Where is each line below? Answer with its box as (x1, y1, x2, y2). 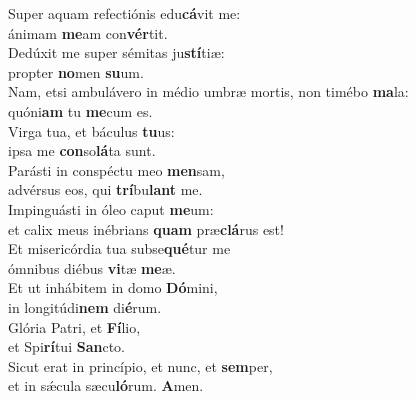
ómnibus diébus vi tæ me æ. (8, 257, 176, 278)
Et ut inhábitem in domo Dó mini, (8, 277, 218, 298)
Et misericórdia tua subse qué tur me (8, 238, 231, 259)
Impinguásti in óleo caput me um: (8, 198, 214, 219)
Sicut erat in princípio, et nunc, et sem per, (8, 355, 273, 376)
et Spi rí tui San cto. (8, 336, 125, 357)
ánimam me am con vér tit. (8, 22, 168, 43)
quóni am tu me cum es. (8, 100, 153, 121)
